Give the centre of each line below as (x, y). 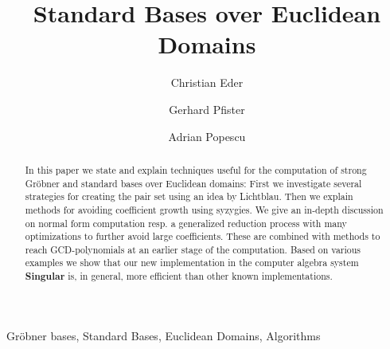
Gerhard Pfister (207, 109)
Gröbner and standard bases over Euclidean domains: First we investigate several (193, 183)
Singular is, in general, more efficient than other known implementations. (179, 276)
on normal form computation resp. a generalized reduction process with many (186, 223)
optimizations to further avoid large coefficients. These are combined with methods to (203, 236)
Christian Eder (207, 82)
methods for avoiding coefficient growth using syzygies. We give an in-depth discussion (204, 209)
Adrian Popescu (207, 136)
